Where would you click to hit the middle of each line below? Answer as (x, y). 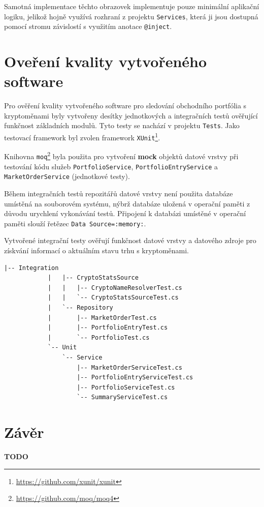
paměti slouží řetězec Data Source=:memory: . (75, 223)
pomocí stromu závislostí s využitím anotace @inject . (88, 26)
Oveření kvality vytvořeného (106, 61)
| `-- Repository (80, 308)
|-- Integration (31, 268)
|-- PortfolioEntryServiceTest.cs (135, 378)
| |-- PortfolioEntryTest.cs (108, 328)
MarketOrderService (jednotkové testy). (67, 176)
